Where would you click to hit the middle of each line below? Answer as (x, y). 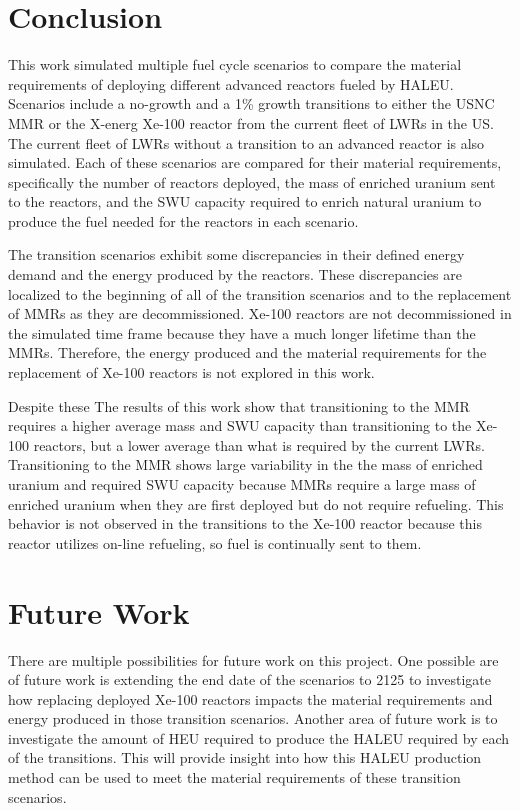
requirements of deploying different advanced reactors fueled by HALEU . (231, 83)
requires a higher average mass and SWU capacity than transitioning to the (240, 425)
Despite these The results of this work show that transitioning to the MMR (239, 405)
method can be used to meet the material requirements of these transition (234, 777)
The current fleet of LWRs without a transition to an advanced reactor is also (246, 142)
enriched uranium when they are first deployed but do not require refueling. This (256, 503)
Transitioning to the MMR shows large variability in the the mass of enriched (245, 464)
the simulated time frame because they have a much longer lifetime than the (242, 332)
